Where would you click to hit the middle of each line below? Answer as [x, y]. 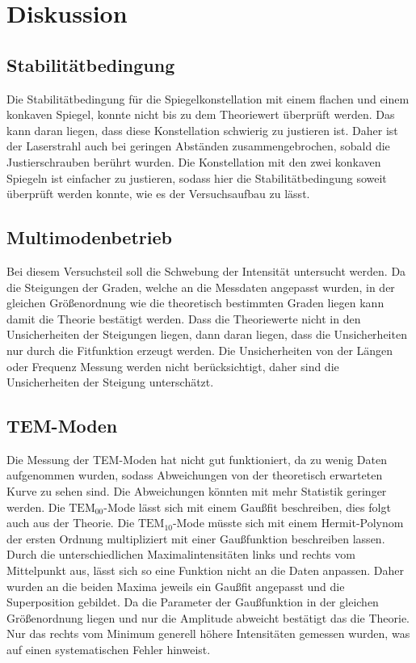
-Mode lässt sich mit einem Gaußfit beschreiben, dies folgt [247, 507]
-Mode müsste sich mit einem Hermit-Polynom [288, 523]
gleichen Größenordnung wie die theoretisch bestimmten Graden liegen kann [195, 303]
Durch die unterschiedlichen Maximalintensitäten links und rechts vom [181, 554]
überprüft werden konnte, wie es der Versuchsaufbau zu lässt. [158, 194]
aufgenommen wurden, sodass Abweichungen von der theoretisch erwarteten [195, 475]
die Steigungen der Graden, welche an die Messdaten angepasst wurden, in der [201, 287]
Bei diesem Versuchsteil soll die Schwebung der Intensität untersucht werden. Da [206, 270]
